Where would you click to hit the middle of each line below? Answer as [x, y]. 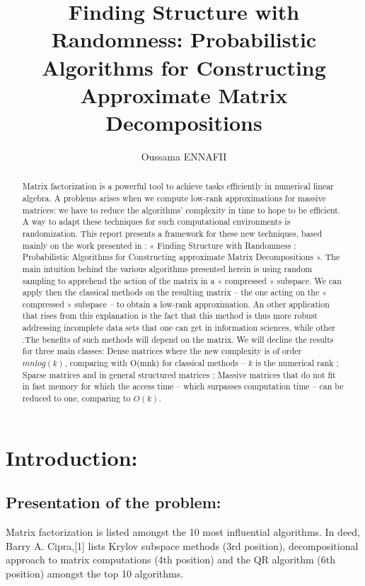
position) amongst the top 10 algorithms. [95, 573]
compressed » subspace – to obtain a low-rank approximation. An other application [176, 304]
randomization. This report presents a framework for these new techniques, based [172, 233]
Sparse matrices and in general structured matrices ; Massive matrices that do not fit [179, 374]
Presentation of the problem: [114, 502]
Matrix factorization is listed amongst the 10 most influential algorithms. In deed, [183, 532]
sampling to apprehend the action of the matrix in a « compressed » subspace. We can [182, 280]
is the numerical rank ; [297, 363]
